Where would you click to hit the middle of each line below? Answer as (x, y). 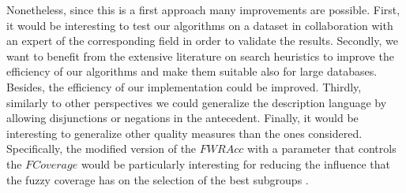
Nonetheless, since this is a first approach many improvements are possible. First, (203, 9)
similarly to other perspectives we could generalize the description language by (197, 102)
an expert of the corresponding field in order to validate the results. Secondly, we (202, 41)
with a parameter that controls (321, 148)
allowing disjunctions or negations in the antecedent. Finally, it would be (182, 118)
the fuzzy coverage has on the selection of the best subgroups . (158, 179)
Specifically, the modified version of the (101, 148)
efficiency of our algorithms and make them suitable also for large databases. (192, 71)
